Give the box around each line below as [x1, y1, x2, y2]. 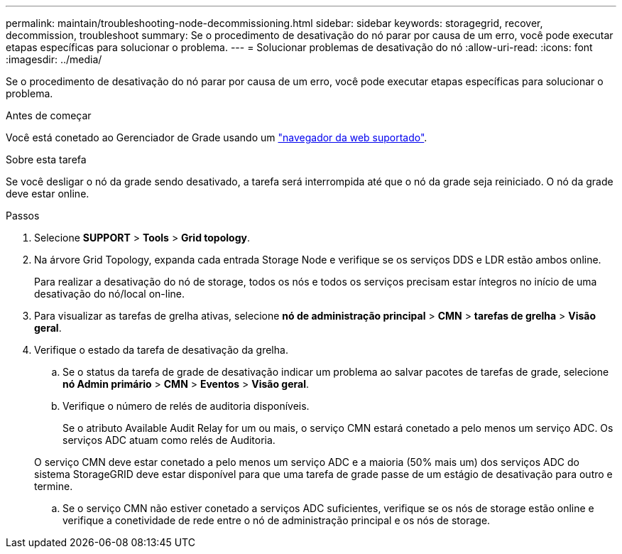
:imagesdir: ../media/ [6, 53, 102, 65]
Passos [6, 210, 40, 222]
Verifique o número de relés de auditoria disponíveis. [62, 400, 310, 412]
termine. [34, 480, 73, 492]
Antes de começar [6, 109, 92, 121]
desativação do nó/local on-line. [34, 288, 185, 300]
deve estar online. [6, 188, 89, 200]
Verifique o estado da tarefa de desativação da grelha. [34, 344, 288, 356]
